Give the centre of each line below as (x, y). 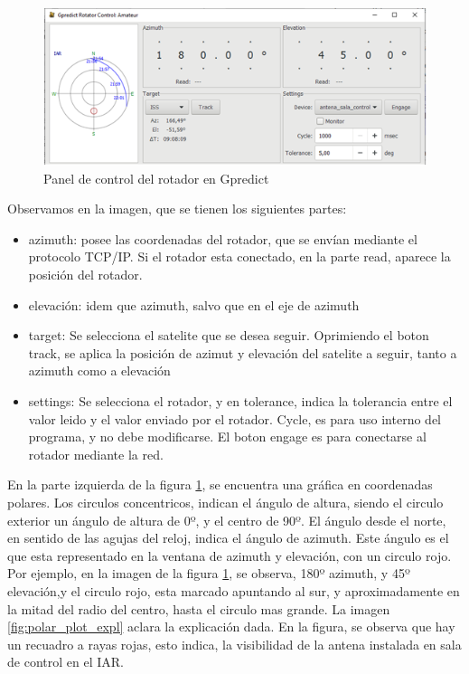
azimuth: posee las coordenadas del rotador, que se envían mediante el (223, 238)
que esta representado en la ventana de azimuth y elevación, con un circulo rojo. (230, 555)
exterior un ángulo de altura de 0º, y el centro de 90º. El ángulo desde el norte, (227, 520)
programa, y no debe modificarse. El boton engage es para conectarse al (227, 437)
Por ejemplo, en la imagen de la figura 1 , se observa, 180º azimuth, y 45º (209, 573)
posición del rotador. (85, 275)
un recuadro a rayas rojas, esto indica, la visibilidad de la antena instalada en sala (234, 644)
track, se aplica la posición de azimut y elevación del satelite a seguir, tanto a (243, 352)
